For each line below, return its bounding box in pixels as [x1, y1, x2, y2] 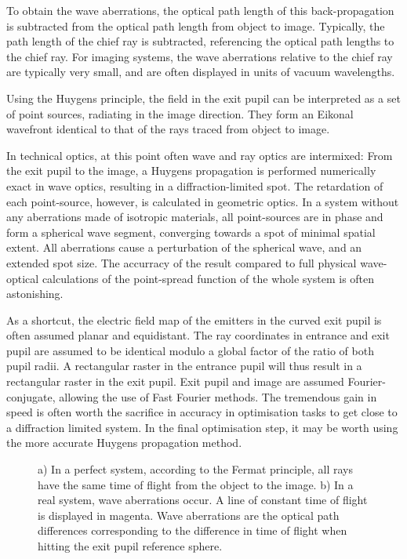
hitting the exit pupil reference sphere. [38, 538, 223, 554]
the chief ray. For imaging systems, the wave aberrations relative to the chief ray [6, 48, 393, 64]
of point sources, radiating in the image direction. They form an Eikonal [6, 105, 354, 122]
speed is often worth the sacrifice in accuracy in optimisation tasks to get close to [6, 404, 398, 420]
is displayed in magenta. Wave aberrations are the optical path [38, 506, 340, 523]
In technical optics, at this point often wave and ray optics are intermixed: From [6, 147, 393, 163]
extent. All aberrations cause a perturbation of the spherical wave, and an [6, 239, 362, 256]
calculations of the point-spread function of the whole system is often [42, 270, 375, 286]
